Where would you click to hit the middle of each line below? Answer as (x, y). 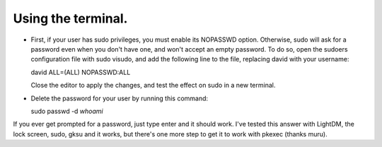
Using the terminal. (70, 18)
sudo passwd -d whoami (67, 111)
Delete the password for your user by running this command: (120, 98)
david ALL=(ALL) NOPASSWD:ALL (81, 72)
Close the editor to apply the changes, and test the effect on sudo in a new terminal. (153, 86)
